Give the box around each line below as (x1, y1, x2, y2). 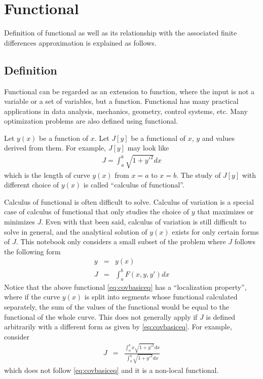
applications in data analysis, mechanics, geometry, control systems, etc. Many (4, 105, 248, 116)
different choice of (4, 179, 59, 190)
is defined (206, 311, 236, 322)
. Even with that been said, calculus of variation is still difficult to (41, 216, 246, 227)
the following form (4, 246, 61, 256)
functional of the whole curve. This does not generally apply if (4, 311, 198, 322)
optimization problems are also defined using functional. (4, 116, 178, 126)
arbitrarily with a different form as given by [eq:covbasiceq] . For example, (4, 321, 232, 332)
